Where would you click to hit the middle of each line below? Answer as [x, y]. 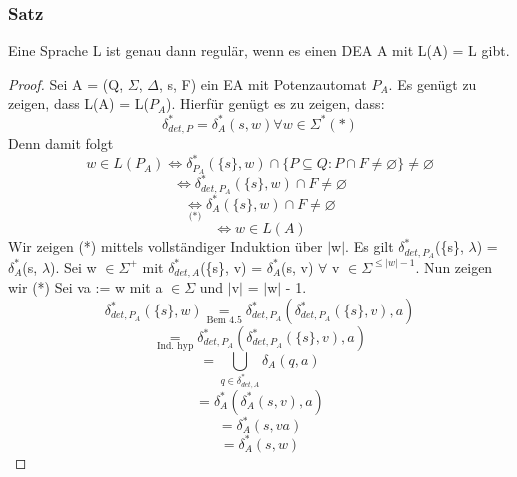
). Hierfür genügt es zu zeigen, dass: [275, 103]
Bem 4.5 [224, 319]
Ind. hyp [175, 345]
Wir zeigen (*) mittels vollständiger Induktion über [165, 246]
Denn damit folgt [61, 142]
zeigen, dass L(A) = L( [78, 103]
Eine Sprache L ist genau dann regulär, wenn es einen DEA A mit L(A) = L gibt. [259, 50]
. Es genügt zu [432, 83]
